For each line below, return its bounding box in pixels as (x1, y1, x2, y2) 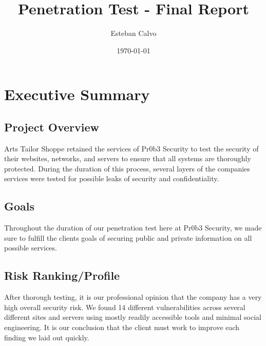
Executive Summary (4, 84, 150, 105)
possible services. (4, 242, 57, 253)
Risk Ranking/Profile (4, 267, 120, 283)
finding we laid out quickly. (4, 332, 89, 342)
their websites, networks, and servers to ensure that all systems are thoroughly (4, 153, 251, 164)
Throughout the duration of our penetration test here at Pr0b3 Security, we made (4, 222, 262, 233)
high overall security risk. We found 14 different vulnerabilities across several (4, 301, 245, 312)
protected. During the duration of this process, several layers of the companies (4, 163, 250, 174)
